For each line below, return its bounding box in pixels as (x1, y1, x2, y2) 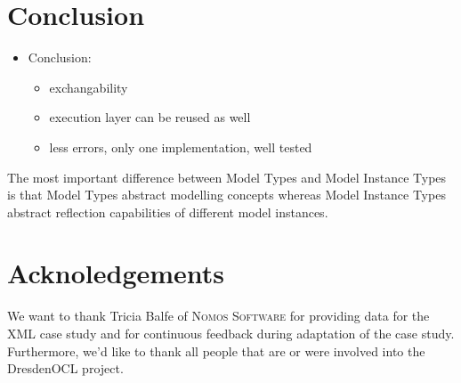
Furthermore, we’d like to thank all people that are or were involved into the (7, 341, 425, 360)
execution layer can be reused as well (49, 108, 251, 126)
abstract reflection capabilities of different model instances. (7, 202, 328, 221)
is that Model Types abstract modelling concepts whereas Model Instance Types (7, 185, 446, 204)
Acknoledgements (7, 255, 225, 291)
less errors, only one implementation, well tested (49, 137, 312, 156)
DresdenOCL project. (7, 359, 124, 378)
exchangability (49, 77, 128, 96)
